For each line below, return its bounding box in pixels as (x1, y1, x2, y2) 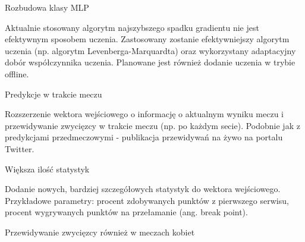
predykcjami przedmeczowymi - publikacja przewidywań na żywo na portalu (5, 131, 283, 143)
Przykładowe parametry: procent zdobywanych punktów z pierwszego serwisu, (5, 194, 289, 206)
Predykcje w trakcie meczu (5, 87, 102, 100)
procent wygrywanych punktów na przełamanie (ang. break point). (5, 206, 248, 218)
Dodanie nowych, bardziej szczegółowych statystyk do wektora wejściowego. (5, 183, 281, 195)
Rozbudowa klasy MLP (5, 1, 89, 13)
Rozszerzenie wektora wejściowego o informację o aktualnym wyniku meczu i (5, 108, 284, 120)
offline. (5, 67, 29, 80)
